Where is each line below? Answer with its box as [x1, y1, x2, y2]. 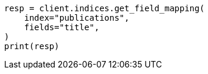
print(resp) [4, 41, 59, 51]
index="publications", [24, 13, 130, 22]
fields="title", [24, 22, 100, 32]
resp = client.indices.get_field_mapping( [4, 4, 205, 13]
